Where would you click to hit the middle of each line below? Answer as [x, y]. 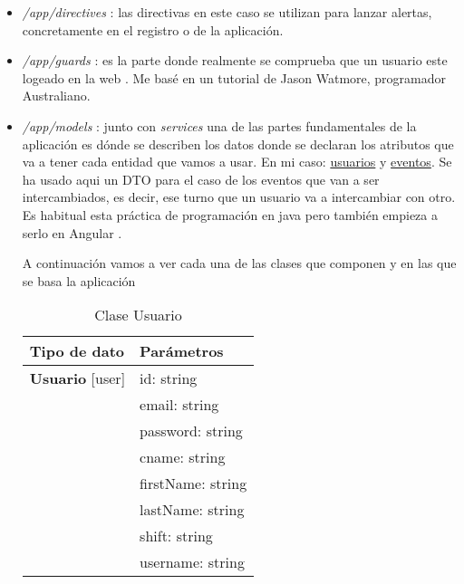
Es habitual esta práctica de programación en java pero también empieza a [230, 214]
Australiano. [56, 96]
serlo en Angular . [72, 232]
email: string [179, 405]
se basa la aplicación [79, 280]
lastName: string [192, 510]
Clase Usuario [138, 315]
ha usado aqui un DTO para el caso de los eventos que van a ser [201, 179]
